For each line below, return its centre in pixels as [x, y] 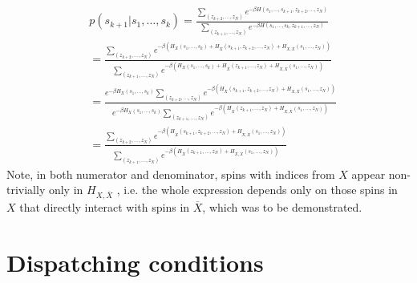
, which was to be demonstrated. [282, 206]
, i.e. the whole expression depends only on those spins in [257, 190]
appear [368, 174]
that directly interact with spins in [105, 206]
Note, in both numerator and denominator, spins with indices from [171, 174]
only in [66, 190]
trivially [26, 190]
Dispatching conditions [135, 262]
